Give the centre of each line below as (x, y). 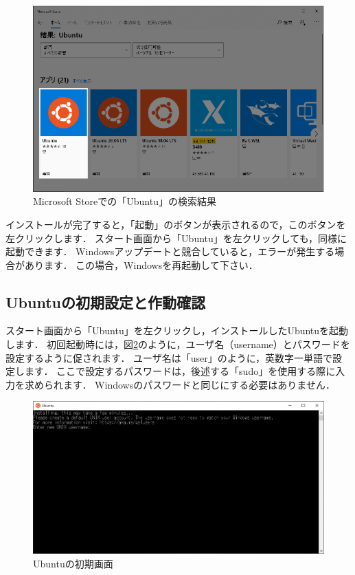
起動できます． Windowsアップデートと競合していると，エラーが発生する (170, 251)
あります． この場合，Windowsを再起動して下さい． (141, 264)
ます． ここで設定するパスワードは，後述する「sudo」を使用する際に (180, 371)
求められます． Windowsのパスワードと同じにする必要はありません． (180, 384)
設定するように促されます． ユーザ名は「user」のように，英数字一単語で (169, 357)
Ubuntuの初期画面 (73, 563)
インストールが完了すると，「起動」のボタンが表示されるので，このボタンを (176, 224)
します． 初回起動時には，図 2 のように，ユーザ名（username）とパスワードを (178, 344)
